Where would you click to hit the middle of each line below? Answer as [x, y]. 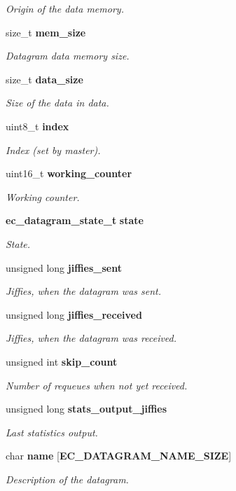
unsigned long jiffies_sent [64, 267]
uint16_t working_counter [69, 173]
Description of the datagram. [67, 479]
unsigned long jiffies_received [74, 314]
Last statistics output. [52, 432]
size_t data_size [44, 79]
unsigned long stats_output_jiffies [86, 409]
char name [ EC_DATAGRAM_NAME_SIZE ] [119, 456]
